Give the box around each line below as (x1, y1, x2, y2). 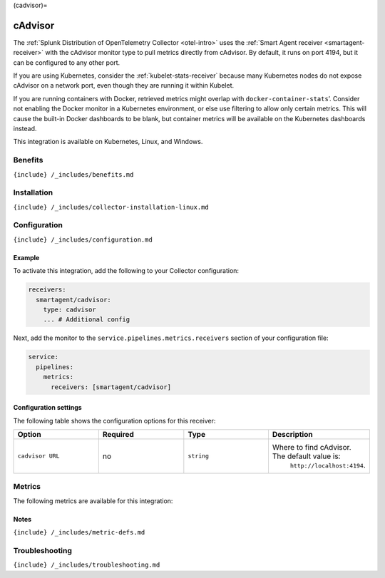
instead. (13, 125, 37, 133)
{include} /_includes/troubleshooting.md (13, 561, 160, 569)
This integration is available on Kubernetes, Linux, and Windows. (13, 138, 203, 146)
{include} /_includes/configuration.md (13, 235, 153, 244)
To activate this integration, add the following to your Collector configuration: (13, 267, 239, 275)
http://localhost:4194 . (289, 460, 366, 470)
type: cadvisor (43, 306, 96, 314)
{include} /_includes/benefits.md (13, 170, 134, 178)
